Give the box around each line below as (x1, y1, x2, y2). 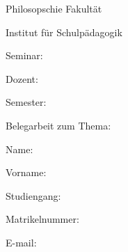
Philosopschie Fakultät (6, 1, 102, 15)
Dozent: (6, 71, 38, 86)
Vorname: (6, 165, 47, 180)
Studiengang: (6, 188, 61, 203)
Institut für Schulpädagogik (6, 24, 122, 39)
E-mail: (6, 235, 37, 249)
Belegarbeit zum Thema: (6, 118, 111, 132)
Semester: (6, 95, 47, 109)
